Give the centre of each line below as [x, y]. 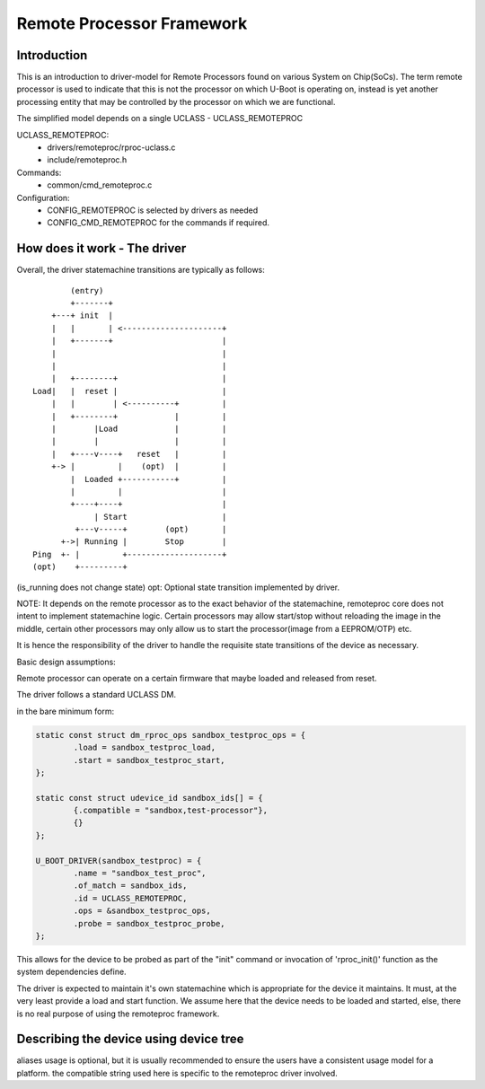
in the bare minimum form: [66, 711]
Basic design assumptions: [66, 662]
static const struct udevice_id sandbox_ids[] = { [150, 798]
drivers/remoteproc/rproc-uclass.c [111, 147]
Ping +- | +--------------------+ [130, 554]
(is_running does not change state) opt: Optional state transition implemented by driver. [178, 587]
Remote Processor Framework [132, 23]
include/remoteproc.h [87, 160]
